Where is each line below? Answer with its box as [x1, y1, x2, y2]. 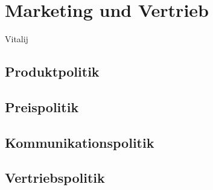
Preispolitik [5, 97, 79, 116]
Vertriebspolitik [5, 168, 105, 187]
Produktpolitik [5, 62, 100, 81]
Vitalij [5, 33, 28, 45]
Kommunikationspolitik [5, 133, 154, 151]
